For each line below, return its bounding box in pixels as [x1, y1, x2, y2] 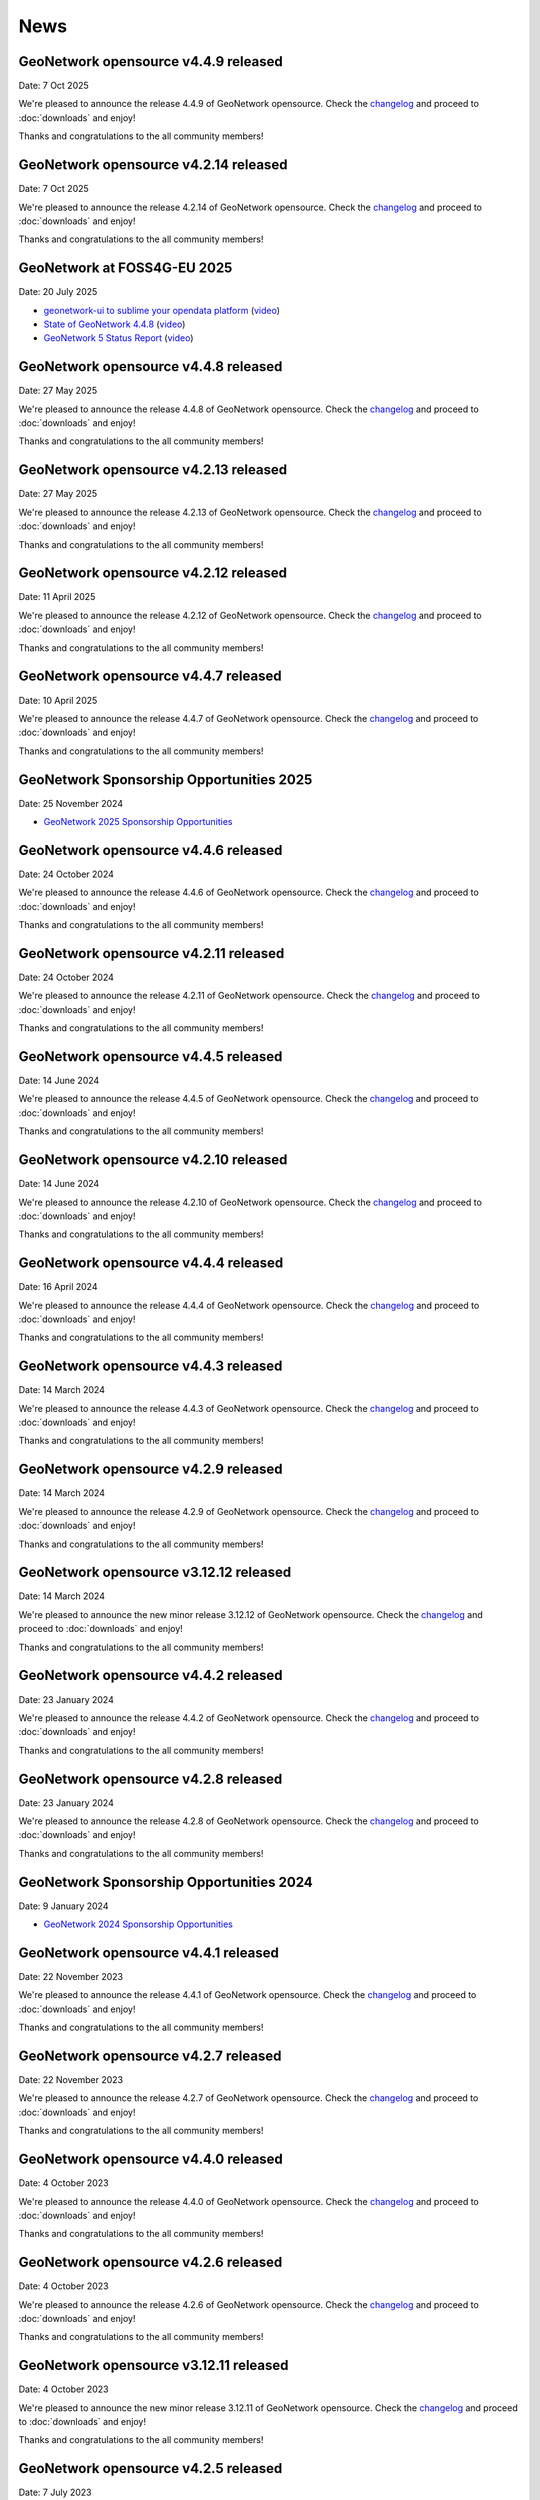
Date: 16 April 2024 [18, 1281, 98, 1293]
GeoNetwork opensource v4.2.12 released [18, 565, 287, 582]
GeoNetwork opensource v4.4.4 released [18, 1255, 284, 1272]
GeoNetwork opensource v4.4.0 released [18, 2151, 284, 2168]
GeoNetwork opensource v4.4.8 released [18, 358, 283, 375]
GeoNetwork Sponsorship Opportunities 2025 [18, 771, 313, 788]
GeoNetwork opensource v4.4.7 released [18, 668, 282, 685]
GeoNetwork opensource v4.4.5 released [18, 1048, 283, 1065]
